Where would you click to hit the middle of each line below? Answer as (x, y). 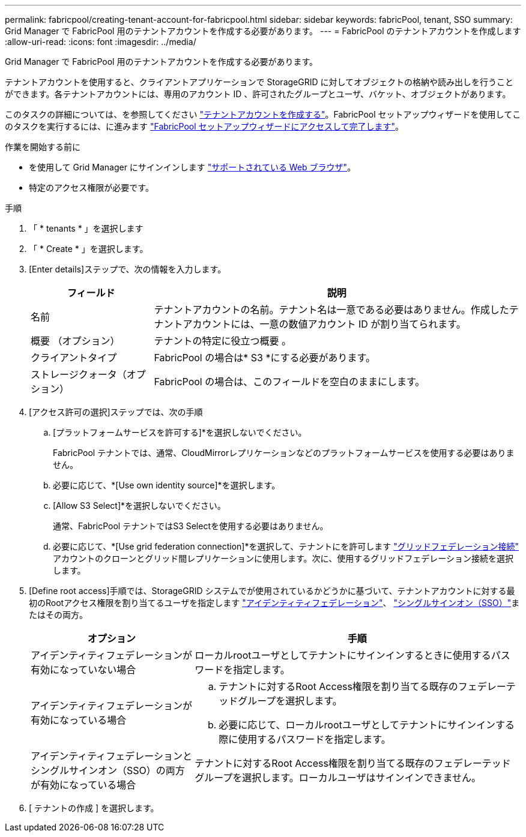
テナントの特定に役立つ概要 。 (223, 341)
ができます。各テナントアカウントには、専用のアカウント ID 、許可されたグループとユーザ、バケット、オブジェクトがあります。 (258, 94)
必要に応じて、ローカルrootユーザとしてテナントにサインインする (367, 725)
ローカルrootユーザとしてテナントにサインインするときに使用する (343, 655)
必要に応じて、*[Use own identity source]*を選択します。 (167, 485)
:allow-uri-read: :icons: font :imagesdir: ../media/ (101, 42)
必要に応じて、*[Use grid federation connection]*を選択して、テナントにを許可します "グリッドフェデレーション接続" (286, 546)
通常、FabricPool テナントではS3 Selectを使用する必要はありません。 (191, 526)
